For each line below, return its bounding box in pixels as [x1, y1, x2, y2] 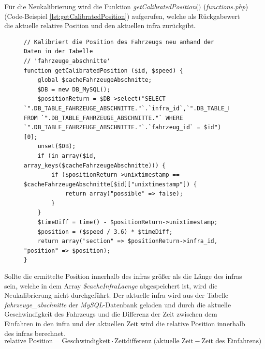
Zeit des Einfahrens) [201, 338, 262, 345]
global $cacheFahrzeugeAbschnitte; [37, 76, 152, 84]
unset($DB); [37, 143, 76, 150]
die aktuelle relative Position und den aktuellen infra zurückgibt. [4, 20, 196, 30]
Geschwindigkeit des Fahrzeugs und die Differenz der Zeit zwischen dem [4, 309, 217, 319]
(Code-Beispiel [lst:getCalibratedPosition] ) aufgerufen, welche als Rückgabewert [4, 11, 240, 21]
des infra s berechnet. [4, 328, 65, 338]
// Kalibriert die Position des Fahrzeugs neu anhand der [24, 38, 214, 46]
